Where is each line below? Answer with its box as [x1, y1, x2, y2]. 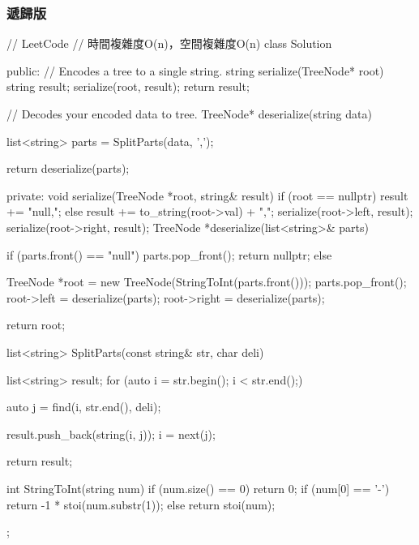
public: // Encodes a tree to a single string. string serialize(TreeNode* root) [6, 62, 384, 79]
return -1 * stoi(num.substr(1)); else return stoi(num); [6, 496, 276, 513]
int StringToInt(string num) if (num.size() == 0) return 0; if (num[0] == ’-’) [6, 479, 390, 496]
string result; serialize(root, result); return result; [6, 78, 250, 95]
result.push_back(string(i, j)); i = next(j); [6, 425, 216, 442]
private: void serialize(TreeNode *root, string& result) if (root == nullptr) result [6, 187, 408, 204]
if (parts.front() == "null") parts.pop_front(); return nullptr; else [6, 246, 332, 263]
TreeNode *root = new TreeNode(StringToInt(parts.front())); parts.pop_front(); [6, 273, 407, 290]
